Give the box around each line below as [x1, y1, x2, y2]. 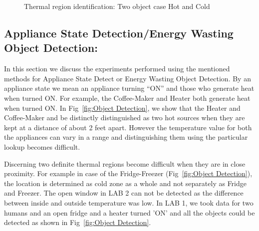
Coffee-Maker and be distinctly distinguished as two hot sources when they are [4, 112, 245, 123]
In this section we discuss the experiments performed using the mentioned [4, 63, 230, 74]
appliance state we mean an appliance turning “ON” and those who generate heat [4, 83, 255, 93]
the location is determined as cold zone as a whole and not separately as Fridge [4, 178, 247, 188]
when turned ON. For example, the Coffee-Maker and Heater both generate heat [4, 92, 251, 103]
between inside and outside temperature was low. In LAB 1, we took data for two [4, 197, 254, 208]
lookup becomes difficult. [4, 141, 80, 152]
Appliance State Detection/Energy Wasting [4, 25, 234, 40]
